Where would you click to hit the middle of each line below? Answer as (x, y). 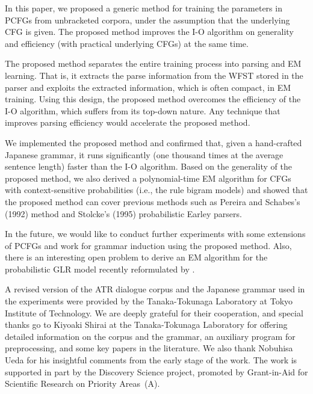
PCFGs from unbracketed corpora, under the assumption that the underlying (147, 20)
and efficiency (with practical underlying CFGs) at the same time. (127, 43)
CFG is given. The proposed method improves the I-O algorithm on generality (149, 32)
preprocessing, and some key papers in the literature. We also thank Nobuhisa (149, 348)
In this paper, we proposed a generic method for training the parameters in (144, 8)
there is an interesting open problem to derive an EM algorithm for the (136, 257)
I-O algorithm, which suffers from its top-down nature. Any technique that (143, 110)
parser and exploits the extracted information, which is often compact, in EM (148, 87)
